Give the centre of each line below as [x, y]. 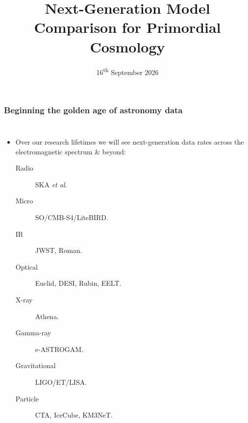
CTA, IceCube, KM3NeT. [74, 415]
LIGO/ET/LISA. [61, 382]
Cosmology [127, 46]
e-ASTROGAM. [59, 349]
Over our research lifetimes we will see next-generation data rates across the [130, 142]
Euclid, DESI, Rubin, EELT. [78, 283]
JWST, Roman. [59, 250]
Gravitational [36, 365]
